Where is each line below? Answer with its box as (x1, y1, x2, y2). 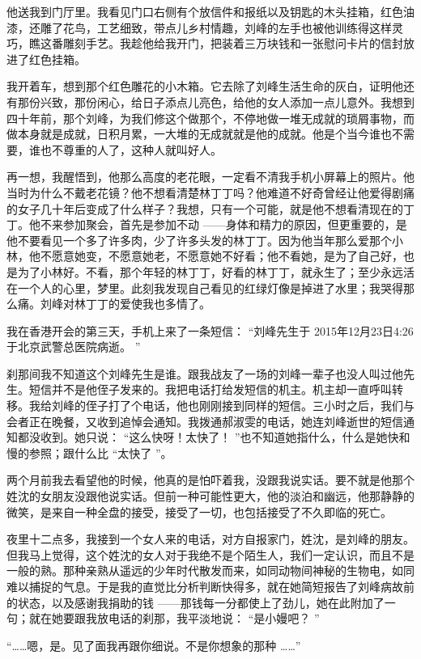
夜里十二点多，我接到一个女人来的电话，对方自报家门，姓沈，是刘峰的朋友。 (6, 530, 415, 547)
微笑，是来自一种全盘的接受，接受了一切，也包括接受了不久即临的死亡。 (6, 503, 392, 520)
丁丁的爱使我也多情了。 (85, 295, 210, 312)
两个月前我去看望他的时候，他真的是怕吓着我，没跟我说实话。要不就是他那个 (6, 471, 415, 488)
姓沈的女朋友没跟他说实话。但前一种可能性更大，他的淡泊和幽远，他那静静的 (6, 488, 415, 505)
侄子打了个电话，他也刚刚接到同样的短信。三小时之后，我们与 (85, 397, 415, 414)
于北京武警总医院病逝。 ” (6, 338, 141, 355)
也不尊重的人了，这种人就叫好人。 (40, 141, 222, 158)
